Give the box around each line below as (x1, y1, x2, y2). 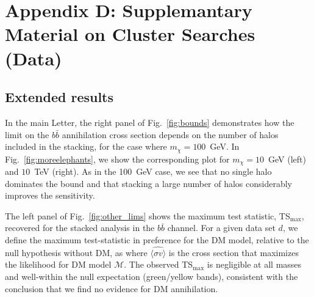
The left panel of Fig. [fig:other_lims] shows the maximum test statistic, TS (5, 209, 290, 222)
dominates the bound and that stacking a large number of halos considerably (5, 177, 293, 189)
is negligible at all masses (207, 258, 302, 271)
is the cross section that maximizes (168, 246, 299, 258)
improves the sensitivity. (5, 189, 95, 202)
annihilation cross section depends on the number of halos (62, 128, 279, 141)
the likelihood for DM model (5, 258, 112, 271)
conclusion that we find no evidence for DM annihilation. (5, 282, 218, 295)
